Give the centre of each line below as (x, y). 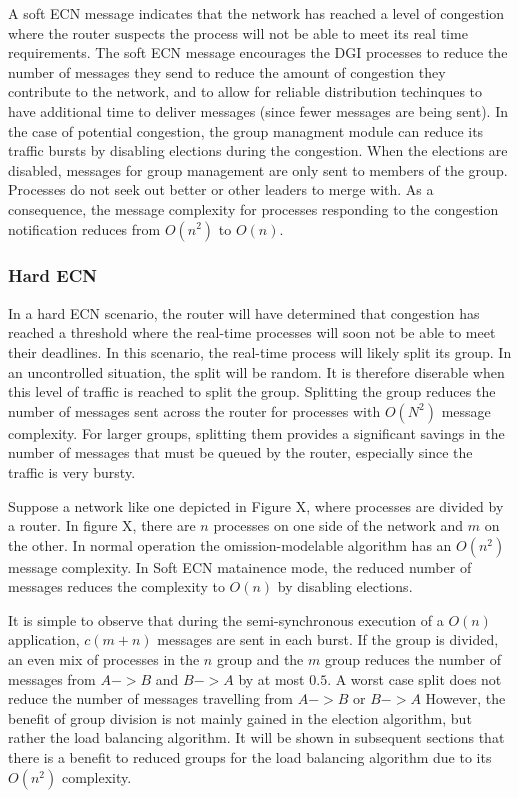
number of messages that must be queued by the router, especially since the (240, 452)
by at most (271, 678)
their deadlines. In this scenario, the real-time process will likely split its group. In (260, 351)
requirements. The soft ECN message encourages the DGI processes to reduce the (258, 52)
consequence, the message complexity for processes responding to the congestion (253, 208)
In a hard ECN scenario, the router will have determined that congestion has (244, 312)
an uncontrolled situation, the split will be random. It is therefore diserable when (256, 371)
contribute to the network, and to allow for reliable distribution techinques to (245, 91)
